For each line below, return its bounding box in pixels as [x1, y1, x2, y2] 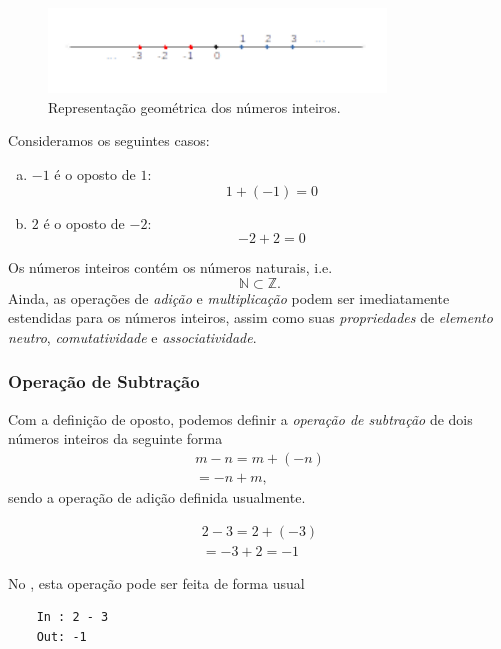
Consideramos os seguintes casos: [8, 130, 210, 151]
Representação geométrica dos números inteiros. [48, 96, 341, 117]
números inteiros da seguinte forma [8, 428, 223, 449]
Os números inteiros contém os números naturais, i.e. [8, 257, 333, 278]
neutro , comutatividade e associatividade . [8, 326, 257, 347]
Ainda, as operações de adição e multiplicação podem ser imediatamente [8, 287, 450, 308]
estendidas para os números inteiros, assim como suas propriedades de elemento [8, 307, 493, 328]
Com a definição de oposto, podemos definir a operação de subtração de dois [8, 408, 473, 429]
